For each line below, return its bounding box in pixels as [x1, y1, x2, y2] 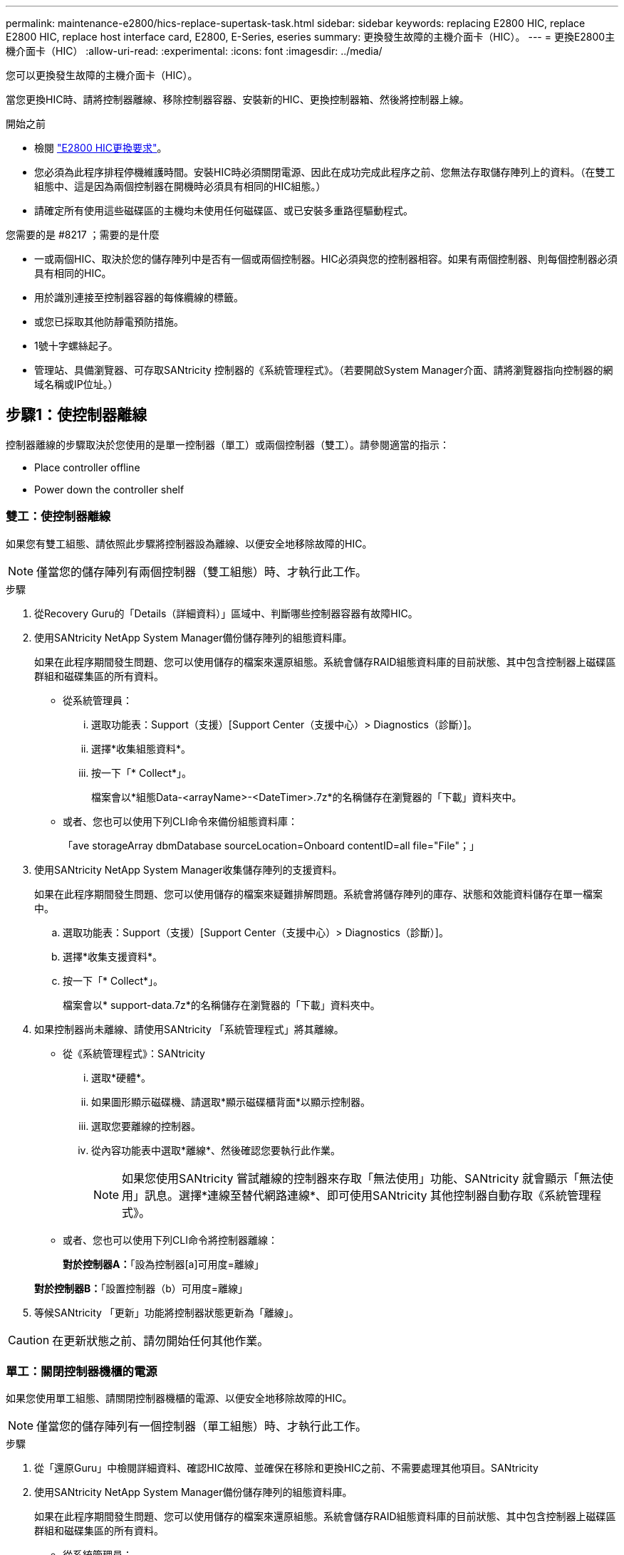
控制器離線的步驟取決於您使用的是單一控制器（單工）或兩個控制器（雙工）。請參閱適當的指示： [6, 438, 449, 451]
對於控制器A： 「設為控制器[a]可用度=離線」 [63, 1257, 264, 1270]
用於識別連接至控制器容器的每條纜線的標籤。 [34, 291, 244, 303]
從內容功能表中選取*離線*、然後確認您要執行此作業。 [91, 1143, 341, 1156]
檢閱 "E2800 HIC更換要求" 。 [34, 142, 167, 154]
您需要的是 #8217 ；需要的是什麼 [6, 229, 160, 241]
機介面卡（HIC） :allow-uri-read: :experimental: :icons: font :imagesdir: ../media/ [6, 45, 383, 57]
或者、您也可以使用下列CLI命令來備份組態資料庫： [63, 815, 298, 827]
